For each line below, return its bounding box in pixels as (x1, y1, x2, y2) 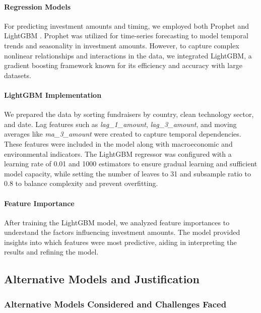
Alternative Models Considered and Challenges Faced (4, 297, 227, 310)
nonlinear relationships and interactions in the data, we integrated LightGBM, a (4, 50, 252, 60)
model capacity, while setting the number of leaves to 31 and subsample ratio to (4, 168, 251, 178)
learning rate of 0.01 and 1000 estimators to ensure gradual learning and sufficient (4, 158, 257, 169)
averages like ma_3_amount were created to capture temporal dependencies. (4, 129, 241, 139)
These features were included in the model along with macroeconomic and (4, 138, 233, 149)
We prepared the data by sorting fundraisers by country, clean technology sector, (4, 109, 254, 119)
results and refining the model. (4, 246, 99, 257)
